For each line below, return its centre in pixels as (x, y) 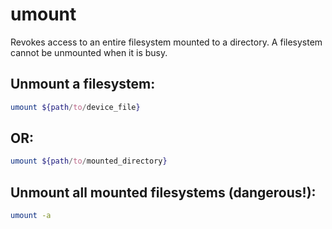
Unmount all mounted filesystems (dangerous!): (163, 192)
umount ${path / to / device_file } (75, 107)
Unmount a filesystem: (83, 84)
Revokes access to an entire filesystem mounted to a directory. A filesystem (166, 42)
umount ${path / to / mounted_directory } (89, 161)
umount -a (31, 216)
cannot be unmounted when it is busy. (89, 52)
